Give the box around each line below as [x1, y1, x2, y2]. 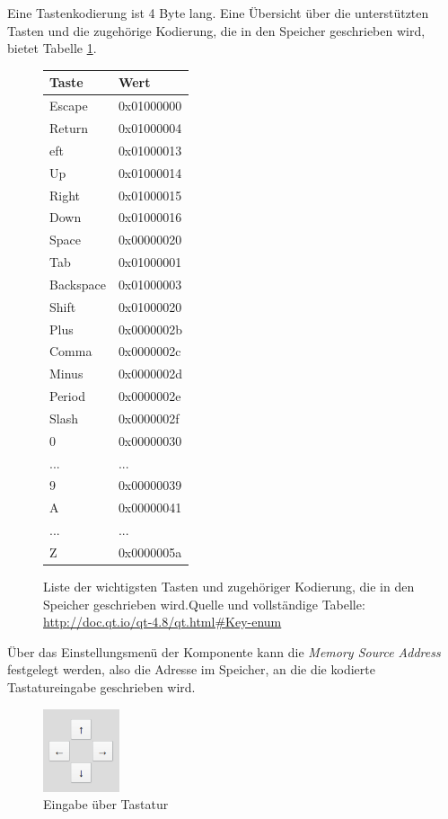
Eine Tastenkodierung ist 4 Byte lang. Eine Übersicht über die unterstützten [7, 4, 429, 22]
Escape [49, 96, 88, 115]
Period [49, 387, 85, 405]
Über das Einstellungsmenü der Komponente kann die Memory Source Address [7, 642, 441, 661]
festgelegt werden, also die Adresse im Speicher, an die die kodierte [7, 660, 375, 679]
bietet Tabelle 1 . [7, 39, 97, 58]
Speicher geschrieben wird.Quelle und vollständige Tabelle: [43, 594, 365, 613]
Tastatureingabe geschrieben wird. [7, 678, 196, 697]
